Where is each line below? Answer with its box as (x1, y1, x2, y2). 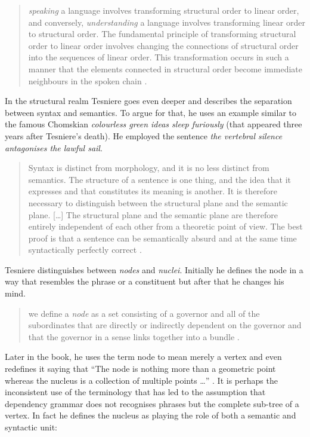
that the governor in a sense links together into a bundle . (28, 330, 240, 343)
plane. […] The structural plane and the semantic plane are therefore (28, 208, 278, 221)
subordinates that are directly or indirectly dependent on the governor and (28, 319, 302, 331)
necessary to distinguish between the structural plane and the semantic (28, 196, 288, 209)
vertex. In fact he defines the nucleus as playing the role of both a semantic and (5, 409, 296, 421)
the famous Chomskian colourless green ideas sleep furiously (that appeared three (5, 118, 302, 130)
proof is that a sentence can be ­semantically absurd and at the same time (28, 231, 297, 244)
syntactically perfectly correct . (28, 243, 142, 256)
